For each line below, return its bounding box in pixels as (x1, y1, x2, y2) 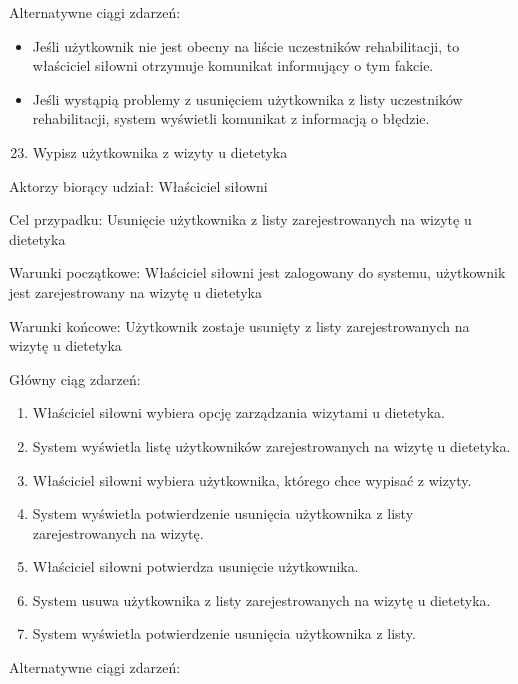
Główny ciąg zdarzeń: (9, 368, 141, 389)
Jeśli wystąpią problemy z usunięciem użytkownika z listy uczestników (32, 88, 463, 109)
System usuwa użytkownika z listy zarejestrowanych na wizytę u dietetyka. (32, 589, 491, 610)
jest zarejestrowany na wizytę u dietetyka (9, 281, 262, 302)
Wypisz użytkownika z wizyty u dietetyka (32, 141, 288, 162)
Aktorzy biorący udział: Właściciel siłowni (9, 175, 268, 196)
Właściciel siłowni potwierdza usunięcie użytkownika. (32, 556, 359, 577)
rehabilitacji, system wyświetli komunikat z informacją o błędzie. (32, 108, 430, 129)
